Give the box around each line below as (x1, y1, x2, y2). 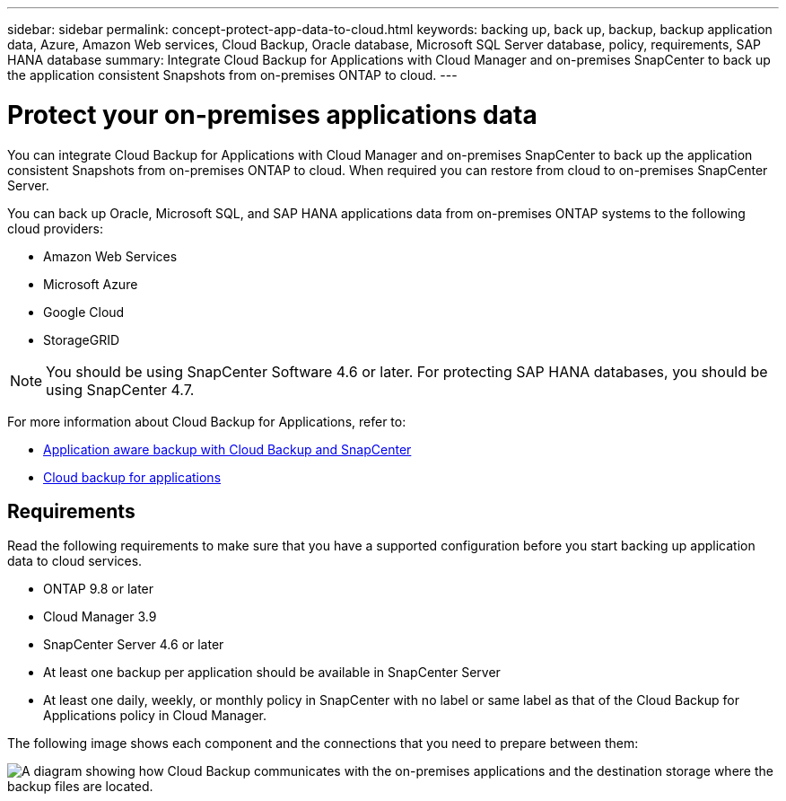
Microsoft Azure (43, 276, 138, 292)
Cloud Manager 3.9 (43, 609, 157, 625)
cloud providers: (7, 220, 103, 236)
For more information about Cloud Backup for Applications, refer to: (7, 413, 406, 429)
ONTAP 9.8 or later (43, 581, 154, 597)
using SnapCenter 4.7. (46, 380, 195, 399)
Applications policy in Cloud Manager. (43, 708, 267, 724)
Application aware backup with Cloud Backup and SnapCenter (43, 441, 412, 457)
